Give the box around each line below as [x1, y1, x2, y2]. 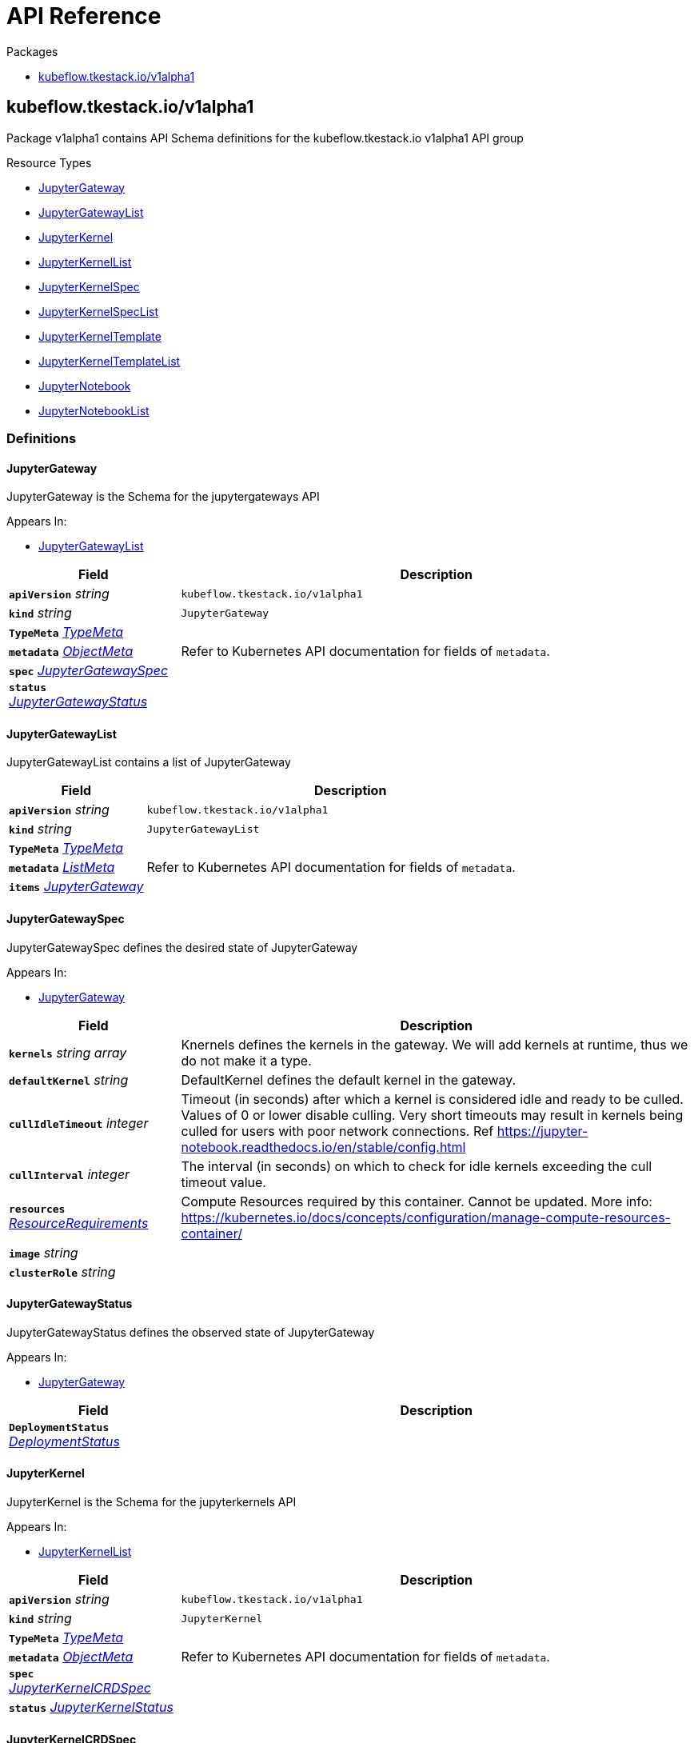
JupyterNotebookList [38, 403, 150, 418]
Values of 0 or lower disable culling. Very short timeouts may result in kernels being [181, 1106, 684, 1123]
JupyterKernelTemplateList [38, 354, 181, 368]
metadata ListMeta [9, 859, 115, 876]
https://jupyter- [497, 1122, 588, 1139]
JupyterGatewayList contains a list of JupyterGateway [6, 755, 291, 770]
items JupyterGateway [9, 878, 144, 895]
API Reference [6, 2, 162, 30]
